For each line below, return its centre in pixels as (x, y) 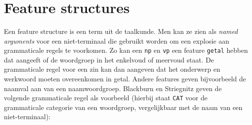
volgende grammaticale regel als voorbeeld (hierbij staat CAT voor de (106, 98)
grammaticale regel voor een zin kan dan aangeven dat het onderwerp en (112, 69)
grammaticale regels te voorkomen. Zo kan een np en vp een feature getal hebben (126, 50)
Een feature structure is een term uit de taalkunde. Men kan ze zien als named (121, 31)
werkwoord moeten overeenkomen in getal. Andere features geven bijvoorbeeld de (125, 78)
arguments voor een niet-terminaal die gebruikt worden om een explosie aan (117, 40)
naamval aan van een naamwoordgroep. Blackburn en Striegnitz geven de (113, 88)
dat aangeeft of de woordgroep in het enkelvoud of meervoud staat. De (109, 59)
